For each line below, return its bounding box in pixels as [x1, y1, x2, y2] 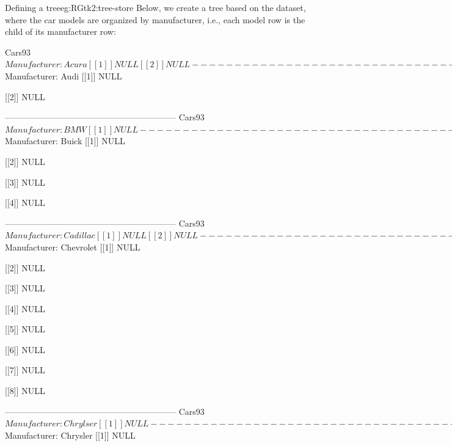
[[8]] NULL [5, 384, 45, 397]
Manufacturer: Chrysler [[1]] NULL [5, 428, 136, 441]
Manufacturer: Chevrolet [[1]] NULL [5, 240, 140, 253]
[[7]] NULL [5, 364, 45, 376]
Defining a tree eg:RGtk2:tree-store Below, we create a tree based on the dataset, [5, 1, 306, 13]
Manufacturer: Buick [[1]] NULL [5, 134, 125, 147]
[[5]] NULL [5, 323, 45, 335]
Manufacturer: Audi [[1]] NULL [5, 69, 122, 82]
